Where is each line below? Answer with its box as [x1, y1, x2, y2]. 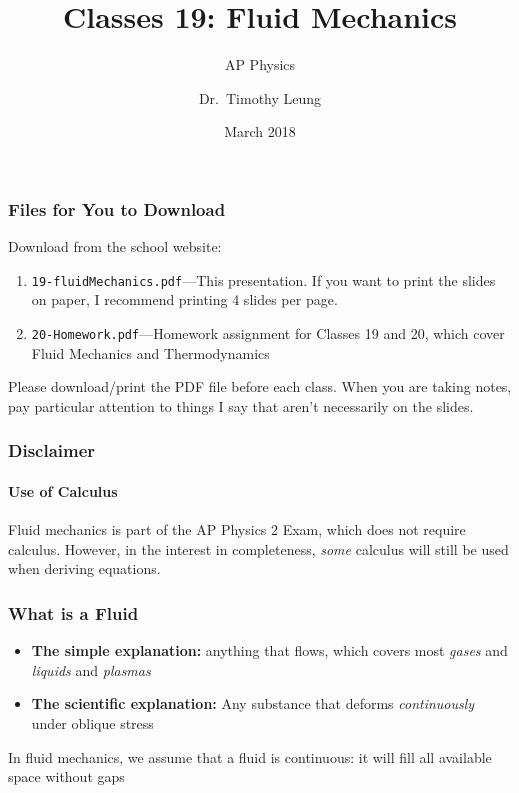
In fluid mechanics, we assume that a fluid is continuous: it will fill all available [8, 746, 492, 767]
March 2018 [224, 121, 296, 142]
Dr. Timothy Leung [198, 87, 322, 108]
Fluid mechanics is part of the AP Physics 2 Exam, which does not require [8, 519, 466, 540]
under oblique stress [31, 712, 154, 733]
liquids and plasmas [31, 659, 151, 680]
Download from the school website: [8, 236, 222, 257]
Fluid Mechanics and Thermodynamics [31, 342, 270, 363]
